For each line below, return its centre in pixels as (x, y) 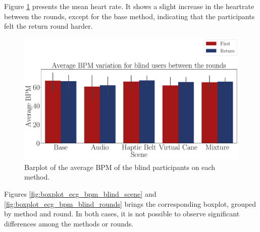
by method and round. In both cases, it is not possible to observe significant (122, 214)
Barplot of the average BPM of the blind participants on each (120, 167)
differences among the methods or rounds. (69, 223)
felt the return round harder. (48, 26)
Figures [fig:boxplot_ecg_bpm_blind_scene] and (80, 193)
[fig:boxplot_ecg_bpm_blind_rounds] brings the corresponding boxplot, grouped (130, 204)
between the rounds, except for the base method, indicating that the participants (129, 16)
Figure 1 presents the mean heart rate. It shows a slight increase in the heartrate (129, 6)
